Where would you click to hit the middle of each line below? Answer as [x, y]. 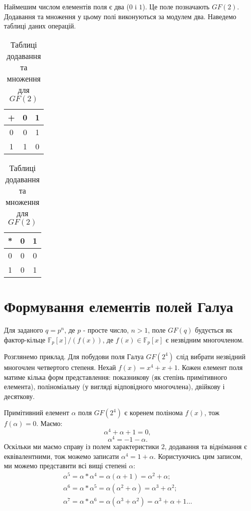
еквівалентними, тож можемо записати [62, 456]
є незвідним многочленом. [205, 339]
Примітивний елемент [37, 412]
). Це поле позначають [176, 6]
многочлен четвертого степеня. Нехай [60, 367]
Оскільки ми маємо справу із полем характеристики [82, 446]
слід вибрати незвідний [211, 356]
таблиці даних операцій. [40, 26]
